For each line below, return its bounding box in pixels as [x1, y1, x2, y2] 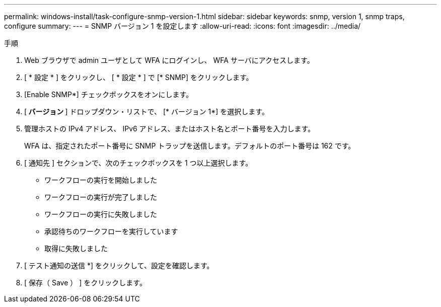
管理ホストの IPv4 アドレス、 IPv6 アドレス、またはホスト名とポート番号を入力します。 [24, 124, 315, 133]
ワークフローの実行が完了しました [44, 193, 157, 201]
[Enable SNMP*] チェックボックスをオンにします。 [24, 90, 193, 99]
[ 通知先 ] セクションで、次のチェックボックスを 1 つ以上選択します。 [24, 159, 253, 167]
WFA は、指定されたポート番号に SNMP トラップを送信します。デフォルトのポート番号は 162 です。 [24, 141, 355, 150]
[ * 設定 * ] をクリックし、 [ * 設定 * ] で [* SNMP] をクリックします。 [24, 73, 253, 82]
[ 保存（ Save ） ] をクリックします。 [24, 278, 146, 287]
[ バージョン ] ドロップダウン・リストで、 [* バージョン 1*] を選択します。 [24, 107, 269, 116]
